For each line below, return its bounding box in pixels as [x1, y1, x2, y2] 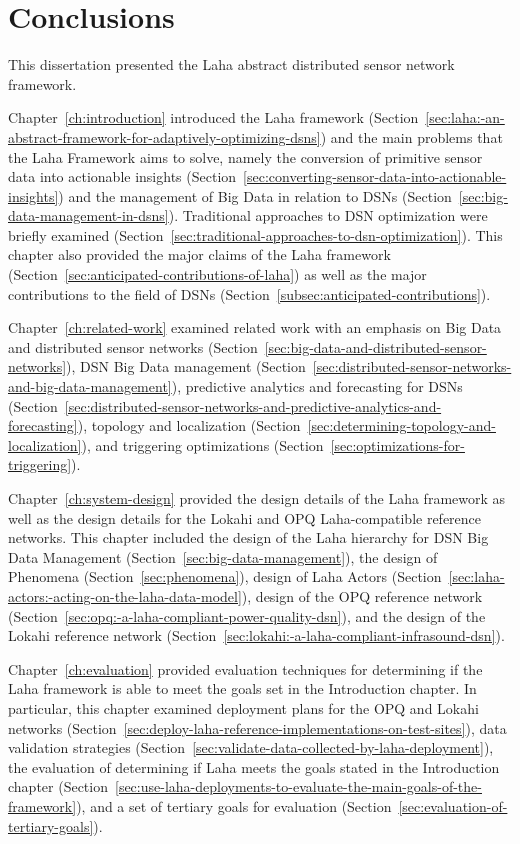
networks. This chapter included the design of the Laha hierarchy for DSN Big [8, 527, 489, 548]
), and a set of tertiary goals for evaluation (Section [76, 795, 392, 816]
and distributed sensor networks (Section [8, 336, 258, 357]
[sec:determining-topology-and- [307, 415, 496, 436]
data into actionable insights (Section [8, 166, 237, 187]
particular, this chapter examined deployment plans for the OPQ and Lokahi [8, 697, 479, 718]
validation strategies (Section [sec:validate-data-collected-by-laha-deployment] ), [8, 737, 494, 758]
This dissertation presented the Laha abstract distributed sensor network [8, 54, 455, 75]
